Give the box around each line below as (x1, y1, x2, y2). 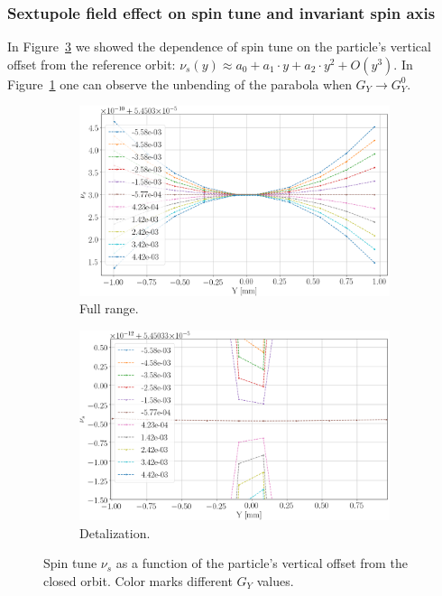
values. (256, 571, 294, 590)
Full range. (79, 299, 139, 318)
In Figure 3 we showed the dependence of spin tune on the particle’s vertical (7, 37, 431, 56)
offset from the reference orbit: (7, 54, 176, 73)
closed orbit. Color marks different (43, 571, 233, 590)
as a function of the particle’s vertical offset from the (115, 554, 408, 573)
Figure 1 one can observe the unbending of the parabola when (7, 74, 352, 93)
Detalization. (79, 523, 151, 542)
